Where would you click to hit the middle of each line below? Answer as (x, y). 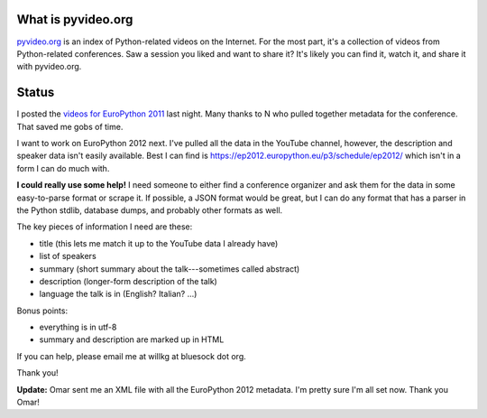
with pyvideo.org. (49, 67)
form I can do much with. (63, 168)
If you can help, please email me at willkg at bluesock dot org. (132, 356)
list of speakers (68, 256)
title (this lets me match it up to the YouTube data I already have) (159, 243)
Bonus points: (42, 311)
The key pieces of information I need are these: (105, 227)
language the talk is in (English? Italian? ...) (118, 294)
